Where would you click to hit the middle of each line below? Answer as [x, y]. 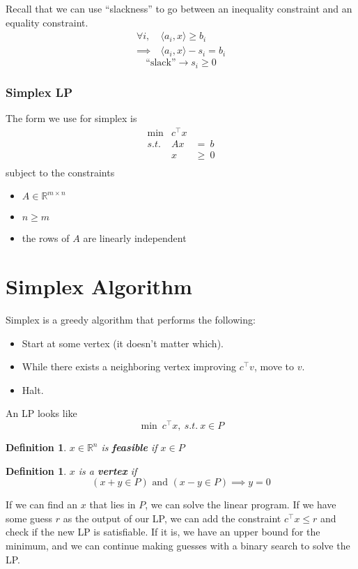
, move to [274, 366]
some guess [29, 518]
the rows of [46, 238]
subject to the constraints [60, 172]
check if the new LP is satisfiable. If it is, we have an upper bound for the [163, 532]
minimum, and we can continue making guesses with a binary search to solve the [178, 546]
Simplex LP [39, 92]
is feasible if [129, 447]
